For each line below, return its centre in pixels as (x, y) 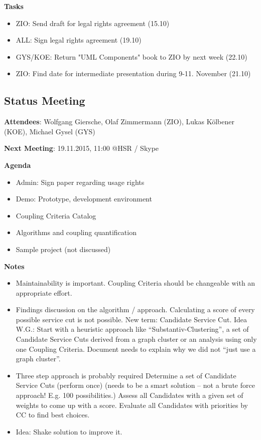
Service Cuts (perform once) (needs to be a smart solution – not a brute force (135, 385)
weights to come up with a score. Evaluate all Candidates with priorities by (132, 405)
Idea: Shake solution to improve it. (69, 431)
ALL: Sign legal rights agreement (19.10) (79, 40)
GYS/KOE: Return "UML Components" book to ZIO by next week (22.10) (132, 56)
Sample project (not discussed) (63, 249)
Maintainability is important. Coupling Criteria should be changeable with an (136, 283)
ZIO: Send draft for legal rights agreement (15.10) (93, 23)
